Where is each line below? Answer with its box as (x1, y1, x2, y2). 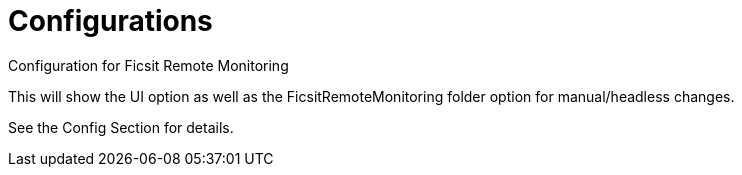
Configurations (8, 4, 213, 38)
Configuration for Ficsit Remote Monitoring (8, 56, 289, 74)
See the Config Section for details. (8, 118, 234, 136)
